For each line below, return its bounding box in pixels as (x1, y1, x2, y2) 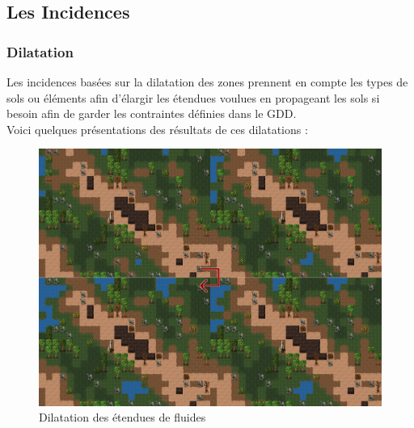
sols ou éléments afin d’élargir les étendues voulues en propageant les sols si (6, 89, 380, 106)
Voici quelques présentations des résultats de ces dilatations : (6, 120, 308, 137)
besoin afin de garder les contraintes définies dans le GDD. (6, 105, 297, 122)
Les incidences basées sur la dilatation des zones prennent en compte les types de (6, 73, 408, 90)
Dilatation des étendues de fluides (39, 409, 206, 426)
